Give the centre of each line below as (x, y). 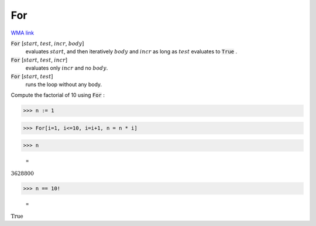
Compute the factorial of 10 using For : (58, 95)
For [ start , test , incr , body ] (47, 43)
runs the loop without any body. (64, 84)
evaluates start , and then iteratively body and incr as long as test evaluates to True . (131, 52)
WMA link (23, 33)
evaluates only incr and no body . (67, 68)
